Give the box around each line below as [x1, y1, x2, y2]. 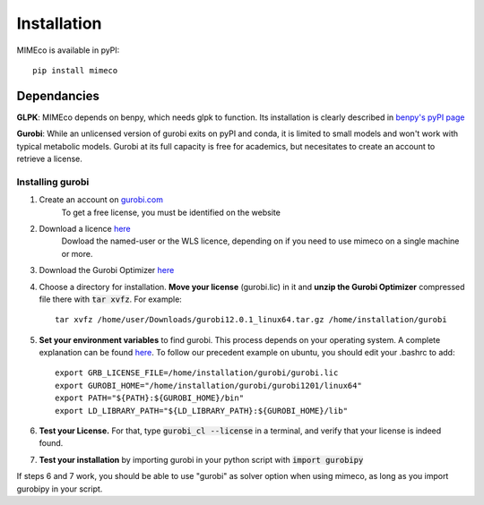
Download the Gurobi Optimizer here [39, 265, 175, 276]
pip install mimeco [32, 65, 118, 75]
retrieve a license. [16, 153, 82, 165]
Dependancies [16, 88, 100, 103]
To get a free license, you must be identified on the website [61, 207, 281, 218]
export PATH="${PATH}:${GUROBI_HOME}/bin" [55, 393, 245, 403]
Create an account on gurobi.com [39, 194, 163, 205]
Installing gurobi [16, 175, 90, 188]
